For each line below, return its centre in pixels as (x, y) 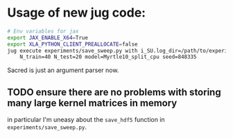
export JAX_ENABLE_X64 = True (48, 37)
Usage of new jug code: (77, 13)
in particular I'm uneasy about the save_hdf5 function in (86, 120)
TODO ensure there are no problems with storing (114, 92)
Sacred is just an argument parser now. (63, 70)
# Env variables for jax (43, 31)
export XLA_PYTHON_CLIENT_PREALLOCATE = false (72, 44)
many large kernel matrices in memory (92, 103)
